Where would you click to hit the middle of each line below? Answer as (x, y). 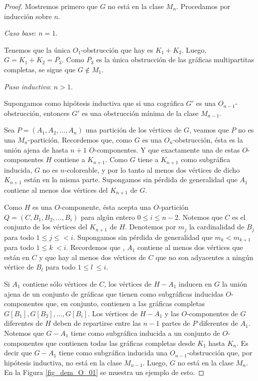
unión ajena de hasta (36, 149)
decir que (18, 353)
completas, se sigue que (40, 69)
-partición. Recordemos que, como (80, 139)
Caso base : (20, 33)
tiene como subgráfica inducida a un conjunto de (146, 333)
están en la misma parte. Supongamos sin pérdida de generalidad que (131, 179)
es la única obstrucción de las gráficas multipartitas (175, 59)
